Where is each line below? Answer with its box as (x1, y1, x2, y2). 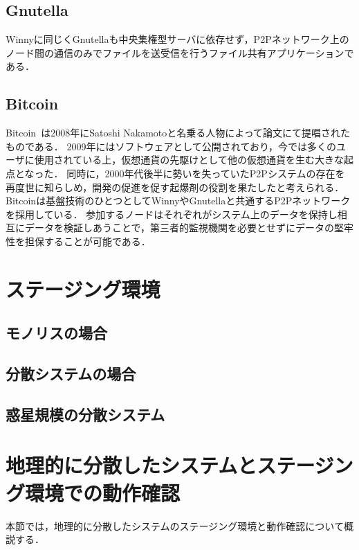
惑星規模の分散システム (6, 403, 165, 425)
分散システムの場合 (6, 363, 136, 384)
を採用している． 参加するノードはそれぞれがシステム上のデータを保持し (6, 206, 338, 221)
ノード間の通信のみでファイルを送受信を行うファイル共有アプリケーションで (6, 45, 354, 60)
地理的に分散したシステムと (6, 451, 257, 479)
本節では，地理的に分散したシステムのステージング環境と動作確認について (6, 518, 344, 533)
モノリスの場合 (6, 322, 107, 344)
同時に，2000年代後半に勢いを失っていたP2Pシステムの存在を (66, 166, 345, 180)
